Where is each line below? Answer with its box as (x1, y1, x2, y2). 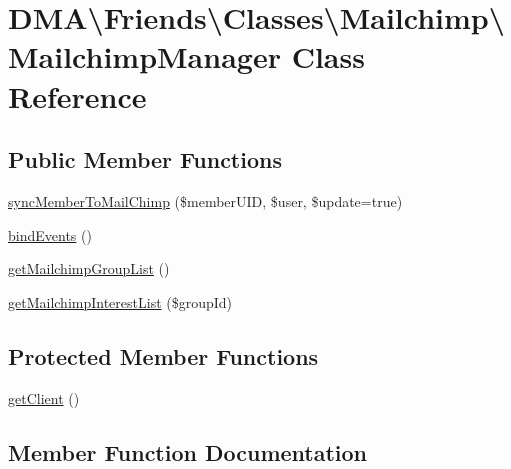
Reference (8, 75, 147, 116)
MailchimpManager (8, 36, 281, 77)
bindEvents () (8, 224, 92, 245)
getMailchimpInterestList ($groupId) (8, 291, 233, 312)
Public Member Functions (8, 144, 282, 175)
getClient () (8, 387, 80, 408)
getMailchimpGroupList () (8, 258, 170, 279)
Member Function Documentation (8, 436, 368, 467)
